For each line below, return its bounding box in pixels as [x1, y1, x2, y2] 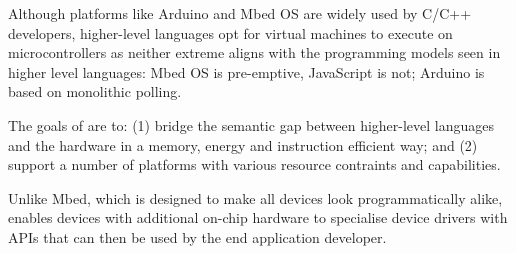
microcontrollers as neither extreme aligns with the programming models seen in [8, 42, 501, 63]
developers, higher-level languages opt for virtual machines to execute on [8, 22, 453, 43]
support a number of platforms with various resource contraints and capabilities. [8, 154, 501, 175]
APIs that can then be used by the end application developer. [8, 226, 387, 247]
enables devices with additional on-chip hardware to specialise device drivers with [8, 207, 508, 228]
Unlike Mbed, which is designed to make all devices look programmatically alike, [8, 187, 503, 208]
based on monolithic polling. [8, 81, 182, 102]
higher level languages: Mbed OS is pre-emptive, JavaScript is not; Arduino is [8, 61, 485, 82]
